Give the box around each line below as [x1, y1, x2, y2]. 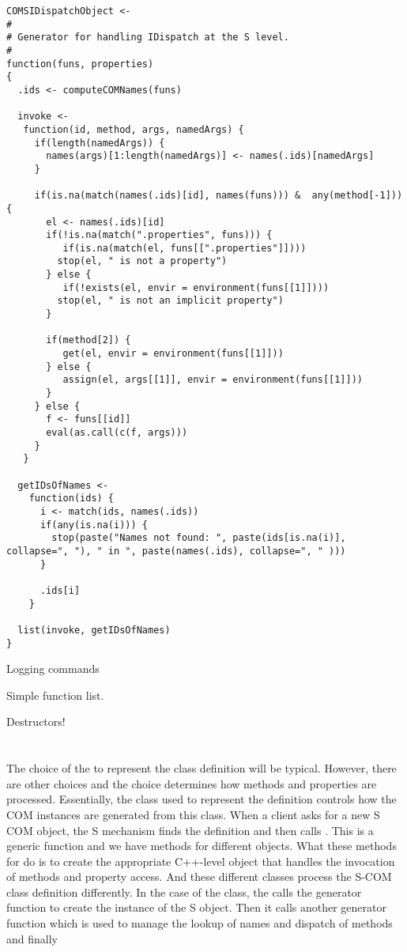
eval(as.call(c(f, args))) [46, 427, 188, 438]
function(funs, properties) [6, 58, 154, 70]
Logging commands [6, 660, 100, 677]
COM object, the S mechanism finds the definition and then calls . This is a [6, 822, 374, 838]
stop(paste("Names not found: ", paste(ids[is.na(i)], [51, 532, 346, 544]
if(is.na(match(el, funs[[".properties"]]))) [62, 242, 307, 254]
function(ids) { [28, 493, 115, 504]
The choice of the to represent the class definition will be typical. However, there [6, 760, 397, 776]
